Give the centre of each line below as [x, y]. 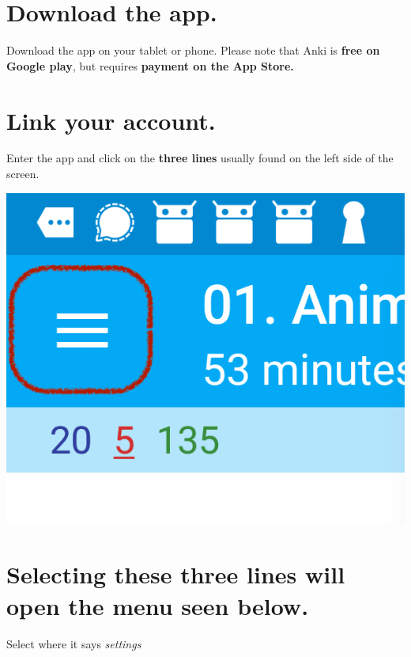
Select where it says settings [74, 643]
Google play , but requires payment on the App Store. [150, 65]
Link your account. [111, 120]
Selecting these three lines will [176, 574]
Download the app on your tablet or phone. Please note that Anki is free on [193, 50]
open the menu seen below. [158, 605]
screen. [23, 174]
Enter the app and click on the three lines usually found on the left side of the [200, 158]
